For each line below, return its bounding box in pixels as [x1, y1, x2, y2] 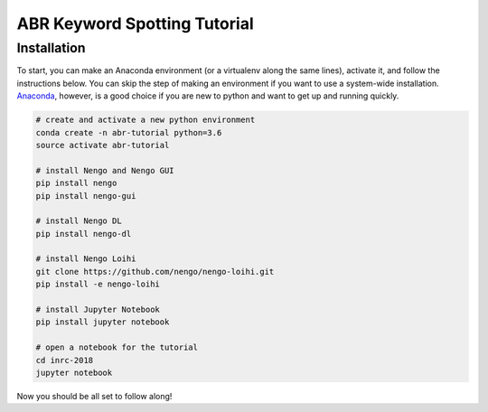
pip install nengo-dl [35, 229, 132, 239]
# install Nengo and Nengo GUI [35, 165, 175, 175]
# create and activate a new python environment [35, 115, 256, 126]
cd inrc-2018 [35, 355, 94, 365]
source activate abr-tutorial [35, 140, 170, 150]
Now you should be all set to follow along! [16, 390, 173, 401]
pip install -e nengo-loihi [35, 279, 160, 289]
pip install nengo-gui [35, 191, 136, 201]
